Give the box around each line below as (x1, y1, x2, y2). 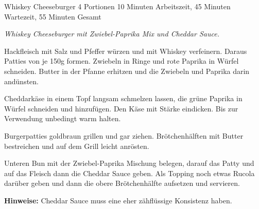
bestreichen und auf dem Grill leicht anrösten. (4, 140, 149, 151)
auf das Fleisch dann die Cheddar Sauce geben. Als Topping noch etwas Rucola (4, 167, 255, 178)
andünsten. (4, 75, 39, 86)
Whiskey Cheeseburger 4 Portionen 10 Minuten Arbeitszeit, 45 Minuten (4, 1, 231, 11)
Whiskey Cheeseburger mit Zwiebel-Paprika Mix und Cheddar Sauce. (4, 28, 219, 39)
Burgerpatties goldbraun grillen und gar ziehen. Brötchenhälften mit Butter (4, 130, 244, 141)
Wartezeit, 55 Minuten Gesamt (4, 11, 101, 22)
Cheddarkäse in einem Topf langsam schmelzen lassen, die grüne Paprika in (4, 93, 243, 104)
